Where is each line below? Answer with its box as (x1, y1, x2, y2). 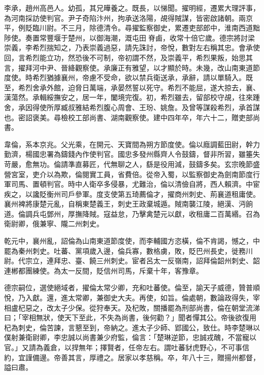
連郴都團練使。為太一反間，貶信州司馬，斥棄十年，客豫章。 (4, 265, 203, 276)
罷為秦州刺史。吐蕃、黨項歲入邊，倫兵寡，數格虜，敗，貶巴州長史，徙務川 (4, 245, 253, 256)
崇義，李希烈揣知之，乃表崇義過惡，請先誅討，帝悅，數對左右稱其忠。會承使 (4, 42, 260, 53)
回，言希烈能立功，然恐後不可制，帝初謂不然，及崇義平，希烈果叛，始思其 (4, 52, 253, 62)
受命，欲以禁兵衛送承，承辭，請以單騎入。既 (103, 72, 253, 83)
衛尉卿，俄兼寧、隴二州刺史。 (4, 218, 104, 229)
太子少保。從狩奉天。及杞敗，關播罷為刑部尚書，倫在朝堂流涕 (53, 302, 260, 313)
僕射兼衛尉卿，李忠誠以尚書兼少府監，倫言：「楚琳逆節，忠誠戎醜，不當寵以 (4, 332, 256, 343)
